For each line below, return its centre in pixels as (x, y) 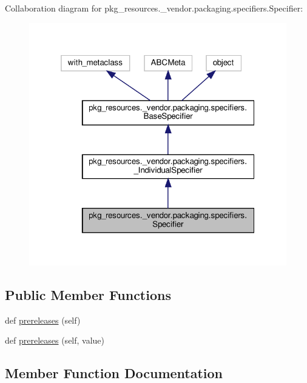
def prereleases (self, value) (55, 340)
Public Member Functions (88, 294)
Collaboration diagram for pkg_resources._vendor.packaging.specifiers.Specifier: (154, 8)
